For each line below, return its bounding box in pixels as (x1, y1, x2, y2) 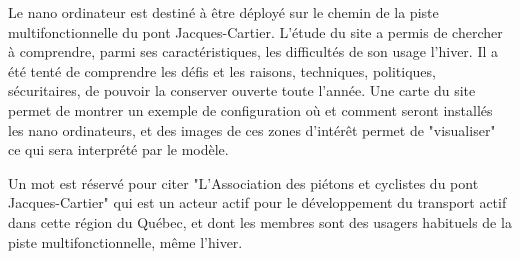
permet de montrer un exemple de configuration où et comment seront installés (8, 99, 493, 120)
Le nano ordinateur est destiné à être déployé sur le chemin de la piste (8, 2, 439, 22)
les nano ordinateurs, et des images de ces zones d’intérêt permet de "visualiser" (8, 119, 496, 140)
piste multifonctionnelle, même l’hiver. (8, 231, 243, 252)
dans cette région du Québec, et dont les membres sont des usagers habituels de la (8, 211, 512, 232)
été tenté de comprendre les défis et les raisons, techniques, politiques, (8, 60, 436, 81)
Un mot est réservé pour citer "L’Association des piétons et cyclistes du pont (8, 172, 479, 193)
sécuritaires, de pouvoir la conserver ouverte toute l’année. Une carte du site (8, 80, 476, 101)
